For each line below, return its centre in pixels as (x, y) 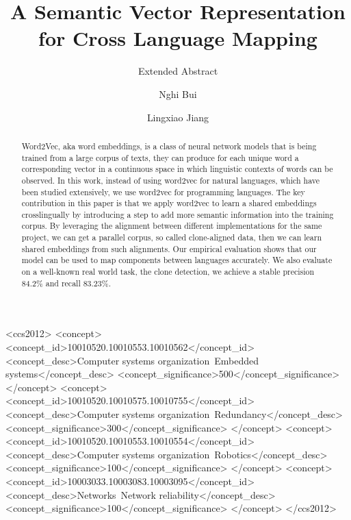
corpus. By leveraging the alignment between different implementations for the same (172, 226)
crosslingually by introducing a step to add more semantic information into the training (178, 214)
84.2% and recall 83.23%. (66, 283)
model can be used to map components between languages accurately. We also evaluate (177, 260)
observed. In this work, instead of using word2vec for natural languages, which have (170, 180)
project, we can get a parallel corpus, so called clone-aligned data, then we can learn (172, 237)
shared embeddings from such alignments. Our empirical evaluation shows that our (169, 248)
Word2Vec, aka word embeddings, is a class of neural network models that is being (169, 146)
